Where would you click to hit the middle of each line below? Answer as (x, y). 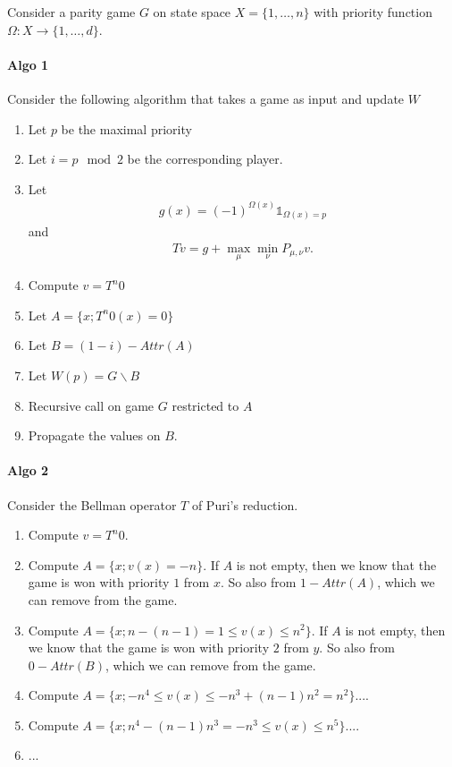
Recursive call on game (91, 405)
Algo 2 (28, 470)
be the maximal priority (126, 128)
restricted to (205, 405)
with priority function (373, 12)
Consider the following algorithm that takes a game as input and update (206, 98)
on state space (192, 12)
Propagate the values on (94, 435)
